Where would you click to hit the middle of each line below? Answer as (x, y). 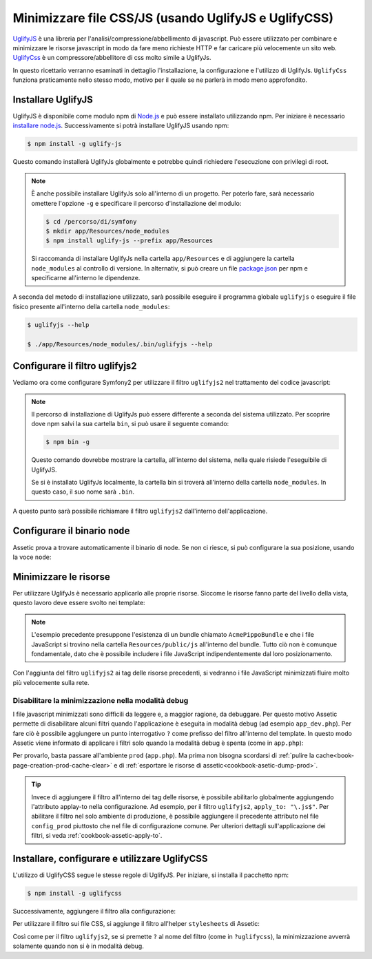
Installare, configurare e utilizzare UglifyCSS (110, 859)
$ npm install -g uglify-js (74, 144)
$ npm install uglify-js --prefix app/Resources (130, 241)
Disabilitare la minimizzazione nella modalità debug (101, 700)
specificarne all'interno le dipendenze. (86, 278)
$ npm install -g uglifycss (74, 894)
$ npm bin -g (68, 442)
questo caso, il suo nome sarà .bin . (83, 492)
